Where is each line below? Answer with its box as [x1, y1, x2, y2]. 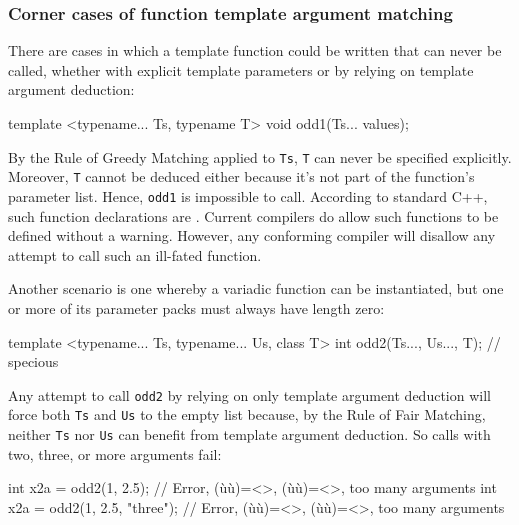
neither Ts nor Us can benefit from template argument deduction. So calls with [8, 424, 491, 445]
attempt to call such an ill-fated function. [8, 244, 262, 265]
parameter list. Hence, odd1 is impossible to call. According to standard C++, [8, 185, 488, 206]
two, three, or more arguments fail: [8, 443, 222, 464]
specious [8, 351, 59, 372]
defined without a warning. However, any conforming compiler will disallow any [8, 225, 496, 246]
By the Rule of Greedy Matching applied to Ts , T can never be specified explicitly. [8, 146, 512, 167]
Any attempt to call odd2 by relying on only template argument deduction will [8, 384, 491, 405]
